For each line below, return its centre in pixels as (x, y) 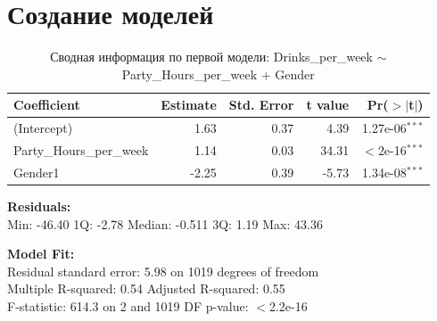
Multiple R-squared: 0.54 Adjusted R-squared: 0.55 (146, 288)
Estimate (189, 105)
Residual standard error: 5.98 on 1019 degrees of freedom (163, 271)
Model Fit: (41, 254)
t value (328, 105)
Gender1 (37, 172)
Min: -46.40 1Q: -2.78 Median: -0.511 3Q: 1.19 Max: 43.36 (165, 223)
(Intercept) (43, 128)
